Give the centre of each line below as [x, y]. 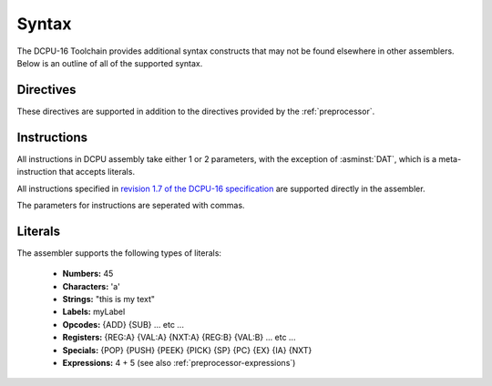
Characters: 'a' [91, 286]
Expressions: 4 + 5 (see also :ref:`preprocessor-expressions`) [179, 362]
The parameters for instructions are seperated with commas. [131, 205]
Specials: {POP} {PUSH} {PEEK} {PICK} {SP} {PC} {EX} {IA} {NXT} [187, 350]
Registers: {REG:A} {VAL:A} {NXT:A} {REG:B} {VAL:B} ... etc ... [179, 338]
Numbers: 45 [88, 274]
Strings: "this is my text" [108, 299]
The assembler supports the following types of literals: [119, 253]
